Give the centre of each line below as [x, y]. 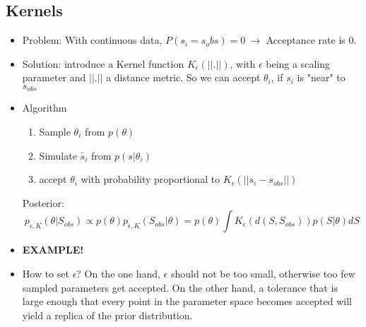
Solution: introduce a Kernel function [103, 63]
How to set [46, 273]
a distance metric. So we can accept [183, 77]
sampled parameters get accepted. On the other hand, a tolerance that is [180, 287]
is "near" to [321, 77]
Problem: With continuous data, [92, 40]
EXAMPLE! [53, 250]
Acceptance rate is [306, 40]
